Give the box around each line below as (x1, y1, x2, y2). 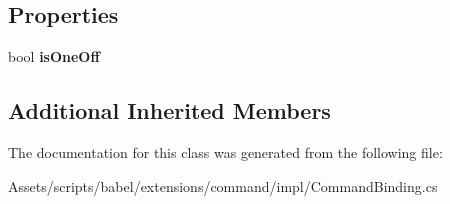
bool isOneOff (8, 46, 100, 67)
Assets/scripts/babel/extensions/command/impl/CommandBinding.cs (8, 175, 438, 196)
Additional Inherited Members (8, 95, 331, 126)
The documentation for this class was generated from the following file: (8, 142, 443, 162)
